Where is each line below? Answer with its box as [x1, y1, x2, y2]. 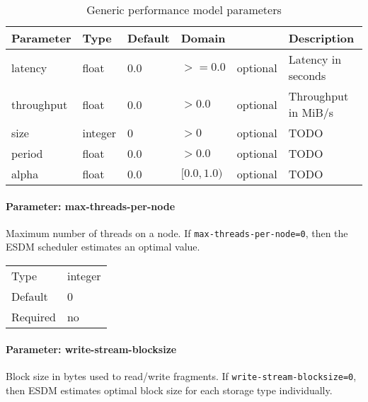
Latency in [288, 51, 342, 67]
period [11, 145, 43, 161]
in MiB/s [288, 104, 334, 120]
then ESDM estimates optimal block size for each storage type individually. [6, 382, 333, 397]
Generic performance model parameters [86, 1, 282, 18]
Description [288, 30, 355, 46]
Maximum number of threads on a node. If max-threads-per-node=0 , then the [6, 225, 348, 240]
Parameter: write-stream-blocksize [6, 341, 177, 356]
